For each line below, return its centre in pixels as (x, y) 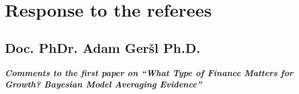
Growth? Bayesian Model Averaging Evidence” (103, 84)
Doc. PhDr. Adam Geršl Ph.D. (103, 47)
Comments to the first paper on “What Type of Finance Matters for (149, 72)
